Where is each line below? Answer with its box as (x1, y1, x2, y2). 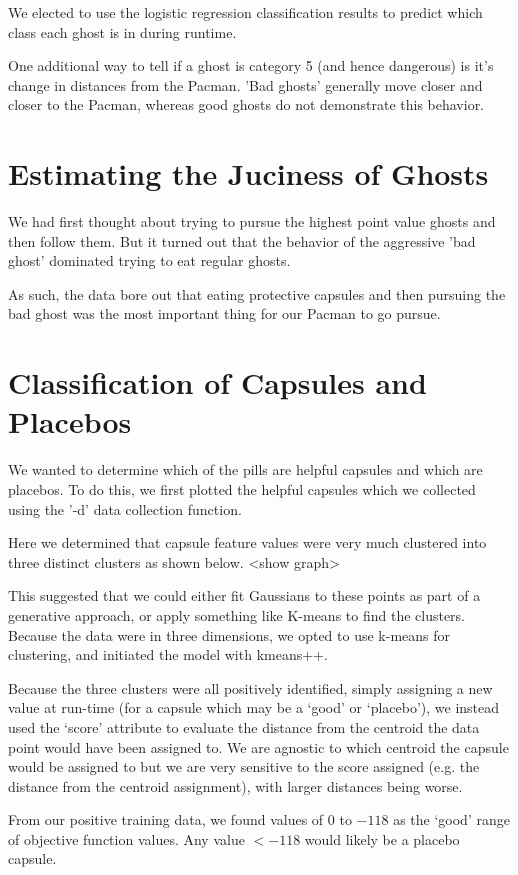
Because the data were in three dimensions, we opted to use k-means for (8, 624, 451, 645)
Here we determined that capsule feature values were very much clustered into (8, 532, 487, 553)
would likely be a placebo (304, 828, 460, 849)
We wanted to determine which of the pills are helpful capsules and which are (8, 459, 483, 480)
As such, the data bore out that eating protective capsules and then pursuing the (8, 283, 506, 304)
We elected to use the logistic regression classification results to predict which (8, 2, 483, 22)
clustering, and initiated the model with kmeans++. (8, 644, 328, 665)
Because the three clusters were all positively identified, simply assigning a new (8, 677, 493, 698)
